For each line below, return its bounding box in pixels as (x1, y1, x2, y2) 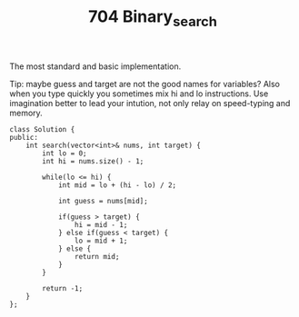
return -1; (42, 283, 84, 292)
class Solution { (9, 124, 75, 134)
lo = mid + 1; (74, 236, 128, 245)
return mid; (74, 252, 120, 261)
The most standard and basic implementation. (9, 61, 182, 72)
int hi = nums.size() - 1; (42, 156, 145, 165)
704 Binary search (87, 6, 218, 30)
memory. (9, 107, 43, 118)
